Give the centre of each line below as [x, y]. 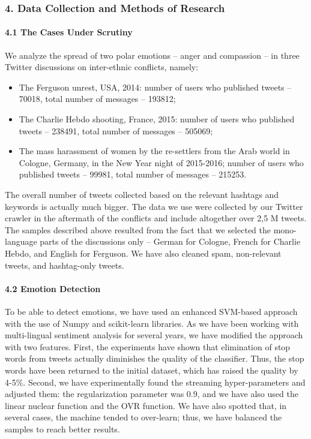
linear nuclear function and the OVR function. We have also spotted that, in [146, 405]
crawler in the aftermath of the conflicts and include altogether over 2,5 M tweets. [156, 218]
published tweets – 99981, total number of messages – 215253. [133, 174]
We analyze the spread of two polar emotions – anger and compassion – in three [152, 55]
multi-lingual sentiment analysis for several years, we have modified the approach [154, 335]
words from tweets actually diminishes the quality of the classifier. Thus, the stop [155, 358]
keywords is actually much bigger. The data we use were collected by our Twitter [154, 206]
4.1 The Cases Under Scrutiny [69, 32]
